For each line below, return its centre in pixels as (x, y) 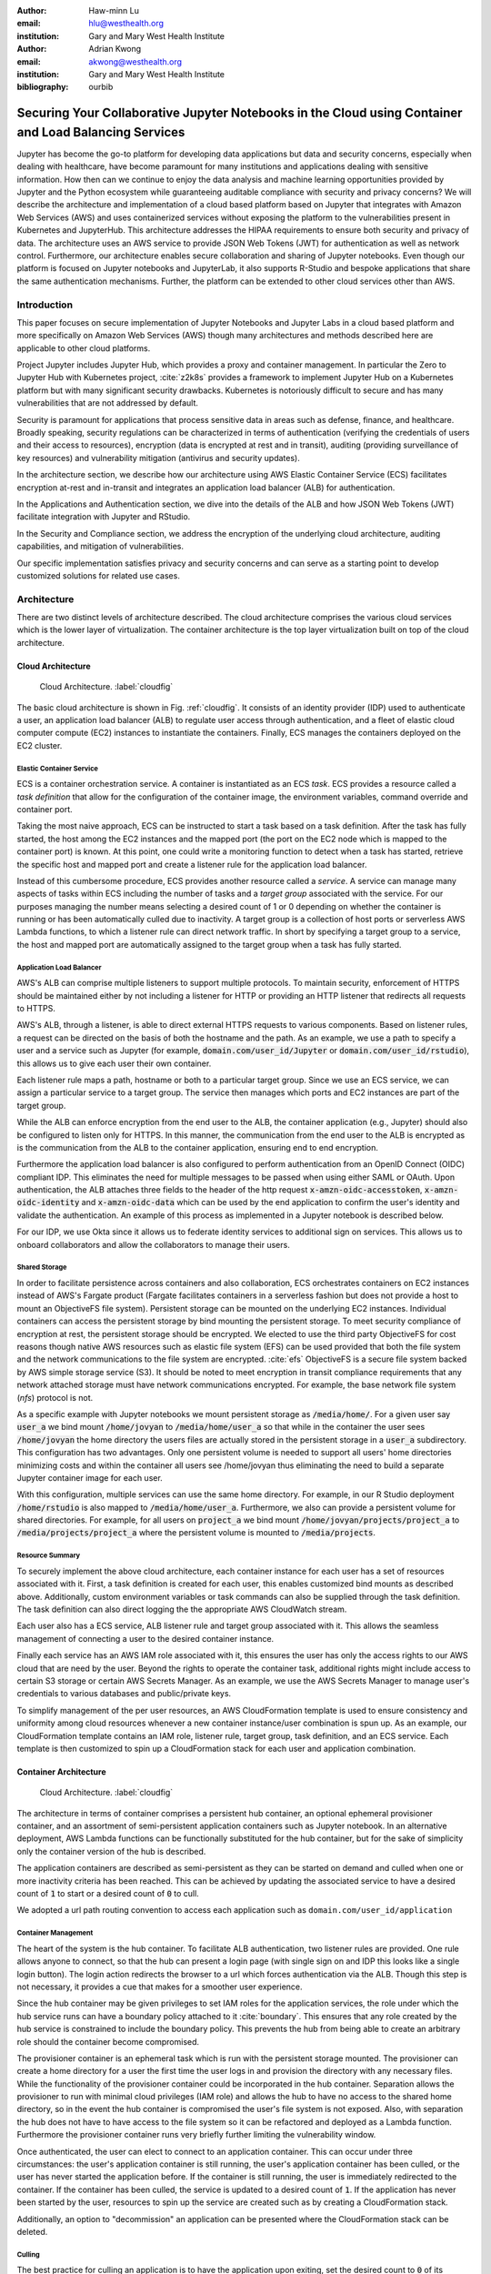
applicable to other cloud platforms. (84, 348)
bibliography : (43, 87)
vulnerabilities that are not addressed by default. (108, 403)
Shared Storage (42, 1268)
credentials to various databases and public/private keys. (124, 1694)
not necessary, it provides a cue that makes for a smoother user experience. (160, 1987)
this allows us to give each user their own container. (114, 1063)
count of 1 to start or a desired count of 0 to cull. (108, 1894)
